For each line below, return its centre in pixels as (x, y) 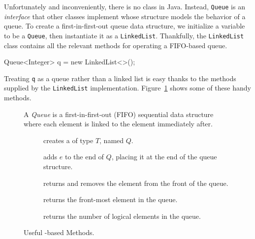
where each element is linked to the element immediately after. (118, 124)
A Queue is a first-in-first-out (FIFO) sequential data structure (119, 114)
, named (112, 140)
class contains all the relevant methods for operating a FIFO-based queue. (116, 45)
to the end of (84, 157)
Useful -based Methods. (59, 232)
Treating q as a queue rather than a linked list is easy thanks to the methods (120, 78)
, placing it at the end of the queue (164, 157)
